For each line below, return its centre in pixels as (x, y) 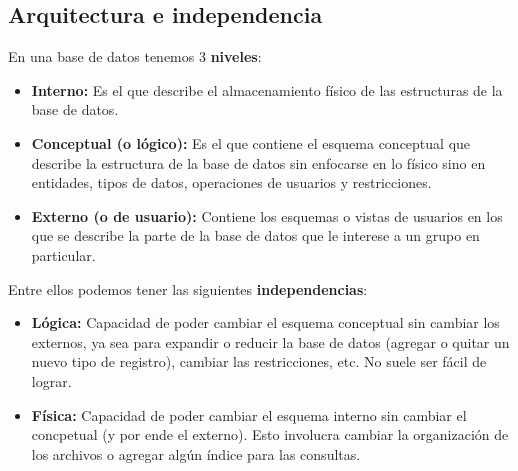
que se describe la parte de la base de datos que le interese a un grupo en (255, 235)
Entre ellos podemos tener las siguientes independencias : (188, 288)
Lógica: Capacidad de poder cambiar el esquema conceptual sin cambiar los (265, 322)
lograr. (51, 380)
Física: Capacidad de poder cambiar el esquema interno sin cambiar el (249, 414)
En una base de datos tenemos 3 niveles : (135, 56)
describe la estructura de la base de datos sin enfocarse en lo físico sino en (258, 162)
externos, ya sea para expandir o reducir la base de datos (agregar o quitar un (270, 341)
